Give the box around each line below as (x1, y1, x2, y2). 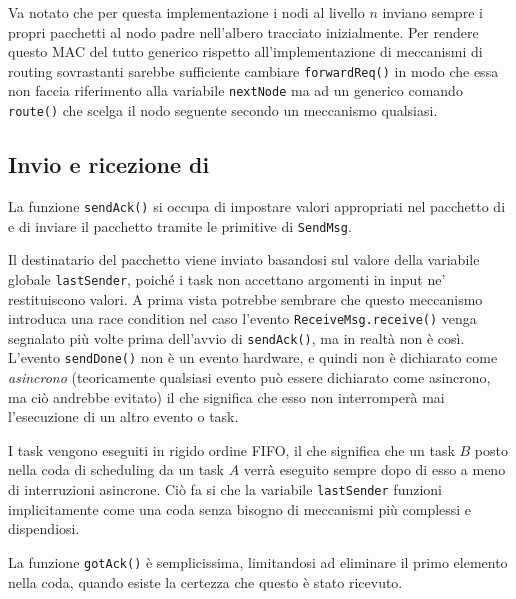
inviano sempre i (382, 2, 483, 22)
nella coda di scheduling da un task (8, 459, 225, 480)
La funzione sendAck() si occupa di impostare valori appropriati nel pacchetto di (8, 195, 506, 216)
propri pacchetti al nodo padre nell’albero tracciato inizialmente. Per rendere (8, 21, 479, 42)
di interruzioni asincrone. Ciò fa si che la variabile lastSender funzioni (8, 479, 442, 500)
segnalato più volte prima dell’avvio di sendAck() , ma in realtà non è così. (8, 327, 465, 348)
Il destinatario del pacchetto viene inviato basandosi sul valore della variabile (8, 249, 480, 270)
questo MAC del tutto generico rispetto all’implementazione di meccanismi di (8, 41, 483, 62)
